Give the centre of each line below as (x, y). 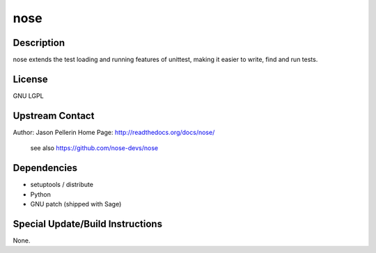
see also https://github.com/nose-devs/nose (94, 148)
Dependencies (45, 168)
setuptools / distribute (62, 185)
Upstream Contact (54, 116)
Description (39, 43)
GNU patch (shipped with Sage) (76, 204)
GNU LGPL (29, 96)
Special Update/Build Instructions (88, 223)
